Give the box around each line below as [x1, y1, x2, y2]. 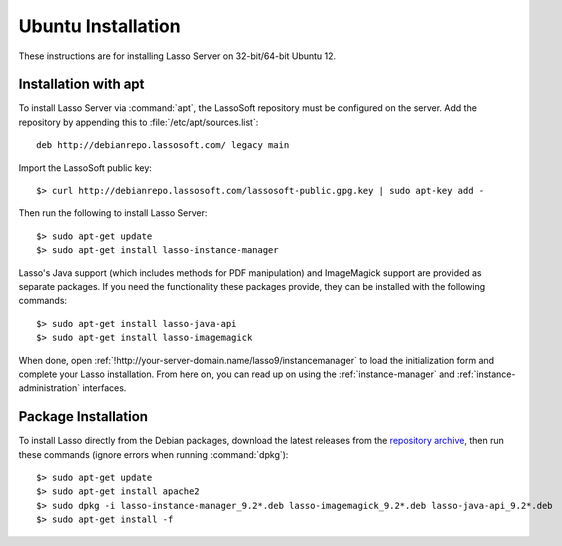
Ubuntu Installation [18, 15, 181, 37]
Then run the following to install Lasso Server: [18, 207, 208, 219]
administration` [18, 382, 81, 394]
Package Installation [18, 408, 149, 425]
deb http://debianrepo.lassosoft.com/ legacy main [36, 140, 290, 151]
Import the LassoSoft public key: [18, 161, 152, 174]
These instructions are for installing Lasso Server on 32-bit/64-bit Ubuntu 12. [18, 50, 337, 62]
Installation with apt [18, 76, 145, 93]
